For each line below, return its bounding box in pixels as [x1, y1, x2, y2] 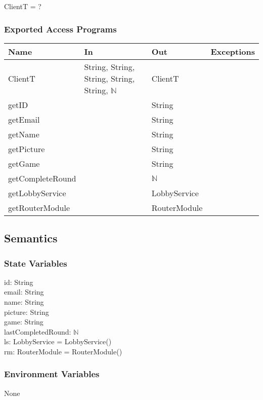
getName [8, 128, 39, 140]
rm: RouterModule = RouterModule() [4, 346, 122, 356]
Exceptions [210, 45, 255, 57]
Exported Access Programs [4, 22, 117, 35]
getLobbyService [8, 187, 66, 199]
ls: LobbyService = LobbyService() [4, 336, 112, 347]
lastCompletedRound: [4, 326, 71, 337]
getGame [8, 157, 40, 169]
